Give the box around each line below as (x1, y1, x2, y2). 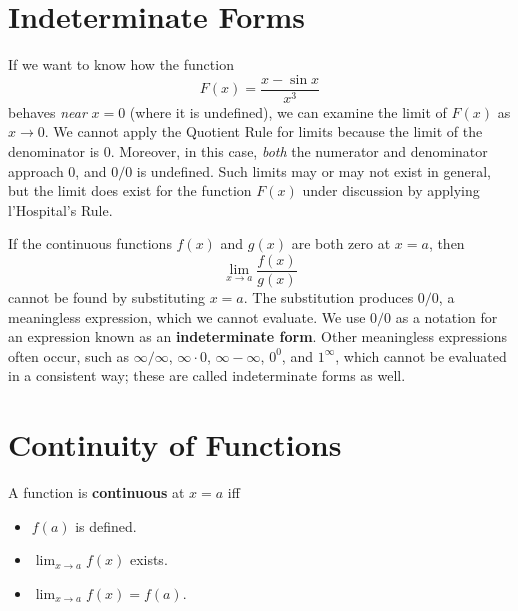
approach (8, 160, 64, 181)
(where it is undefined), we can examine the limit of (129, 101, 447, 122)
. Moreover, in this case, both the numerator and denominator (110, 140, 488, 161)
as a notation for (395, 306, 498, 327)
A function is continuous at (8, 482, 185, 503)
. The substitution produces (243, 287, 414, 307)
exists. (129, 549, 168, 570)
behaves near (8, 101, 87, 122)
